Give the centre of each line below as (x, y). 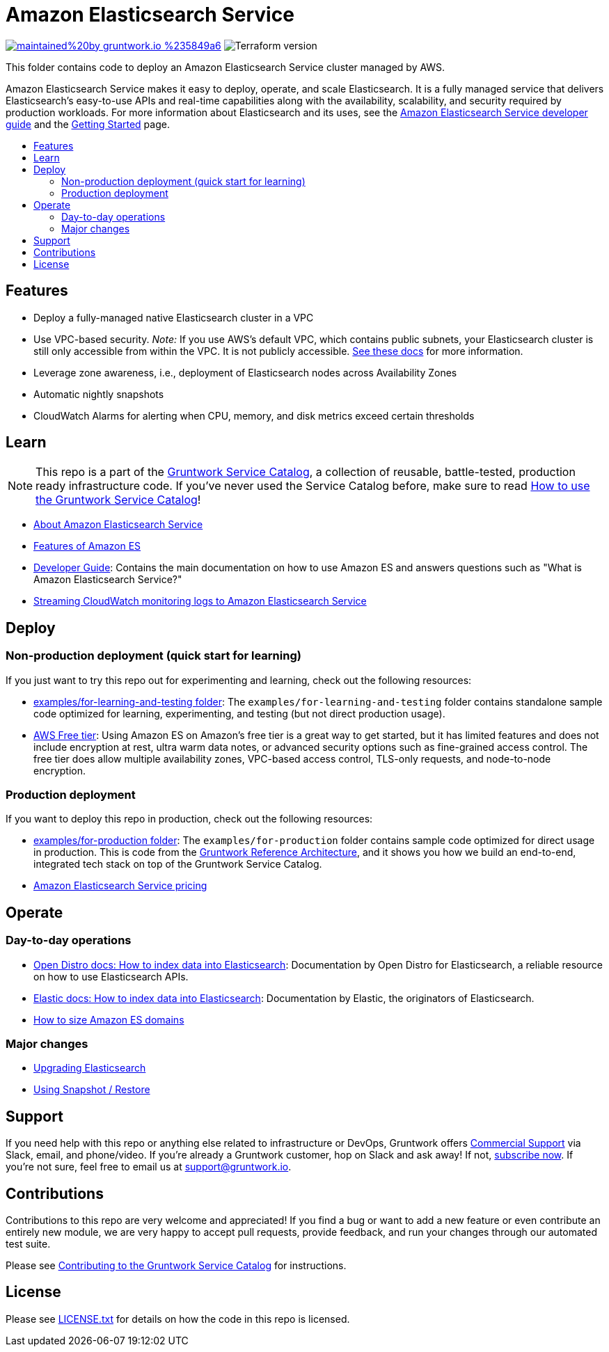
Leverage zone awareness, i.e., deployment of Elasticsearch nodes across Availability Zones (245, 372)
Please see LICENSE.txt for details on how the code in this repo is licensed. (178, 1319)
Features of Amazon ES (87, 546)
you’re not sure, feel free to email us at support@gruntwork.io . (149, 1167)
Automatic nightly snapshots (99, 394)
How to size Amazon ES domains (109, 1019)
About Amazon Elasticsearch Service (118, 525)
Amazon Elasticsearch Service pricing (120, 886)
